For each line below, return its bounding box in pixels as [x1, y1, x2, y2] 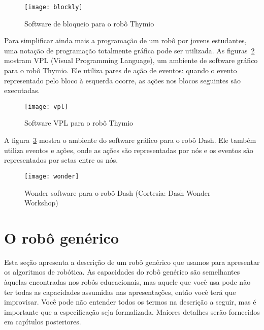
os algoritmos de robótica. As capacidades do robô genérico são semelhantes [4, 266, 240, 277]
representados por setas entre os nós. [4, 155, 118, 165]
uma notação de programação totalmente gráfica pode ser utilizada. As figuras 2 [4, 45, 255, 55]
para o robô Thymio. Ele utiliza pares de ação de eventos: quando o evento [4, 65, 237, 76]
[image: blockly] [24, 4, 83, 11]
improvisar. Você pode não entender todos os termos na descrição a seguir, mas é [4, 296, 256, 307]
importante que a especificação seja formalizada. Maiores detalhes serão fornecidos [4, 306, 260, 317]
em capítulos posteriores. [4, 316, 81, 327]
